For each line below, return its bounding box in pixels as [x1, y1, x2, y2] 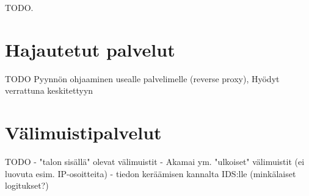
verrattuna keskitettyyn [5, 84, 93, 97]
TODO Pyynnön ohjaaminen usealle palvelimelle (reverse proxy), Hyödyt [5, 72, 280, 85]
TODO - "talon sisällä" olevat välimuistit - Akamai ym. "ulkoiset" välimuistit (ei [5, 155, 305, 168]
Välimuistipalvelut [5, 120, 162, 145]
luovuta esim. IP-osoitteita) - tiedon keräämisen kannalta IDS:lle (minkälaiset [5, 167, 296, 180]
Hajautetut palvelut [5, 37, 175, 61]
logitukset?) [5, 179, 49, 192]
